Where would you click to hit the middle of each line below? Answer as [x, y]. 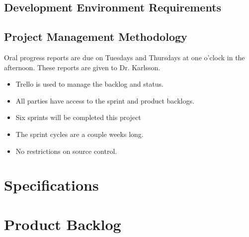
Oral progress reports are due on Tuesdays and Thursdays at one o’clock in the [124, 57]
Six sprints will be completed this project [78, 117]
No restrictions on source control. [66, 151]
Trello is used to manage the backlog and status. [89, 84]
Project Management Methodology [96, 37]
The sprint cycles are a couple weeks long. [80, 134]
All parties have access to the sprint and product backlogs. [105, 100]
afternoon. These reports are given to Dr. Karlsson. [82, 67]
